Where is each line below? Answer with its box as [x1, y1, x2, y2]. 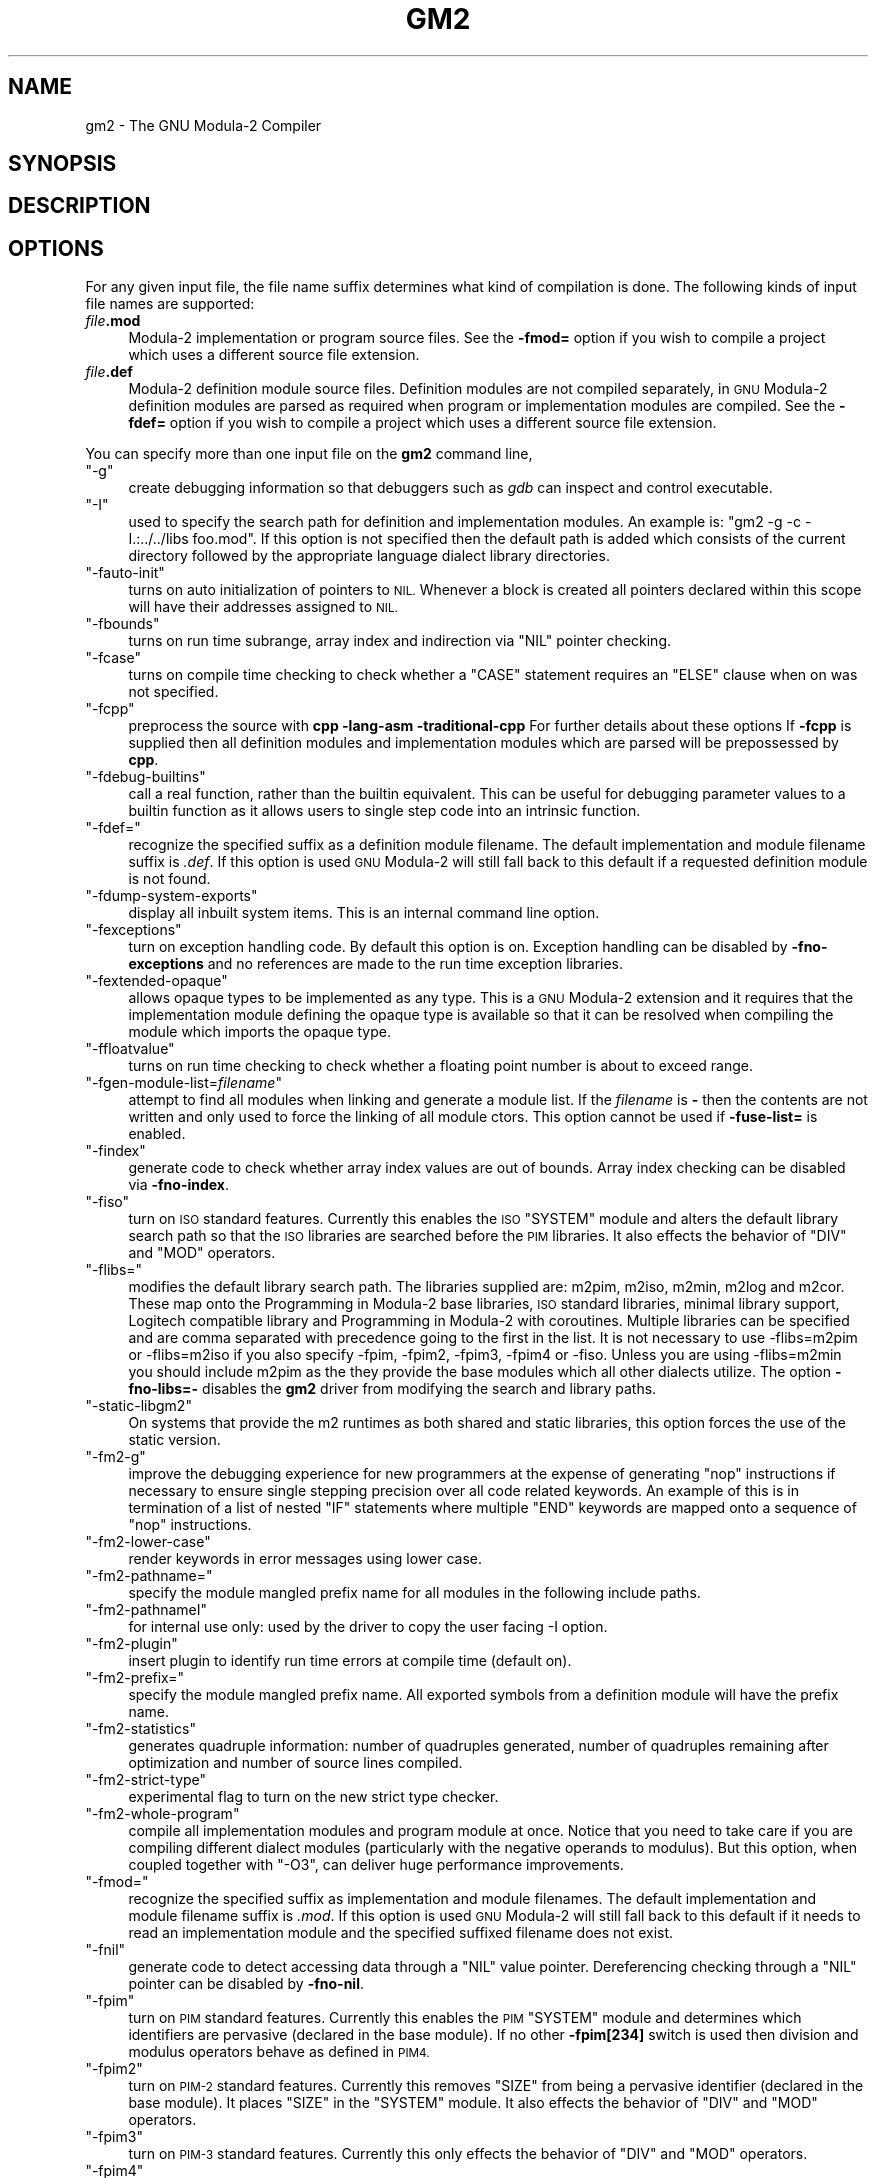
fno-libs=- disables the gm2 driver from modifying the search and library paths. [128, 1380, 657, 1398]
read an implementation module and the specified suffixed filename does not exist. [128, 1924, 674, 1942]
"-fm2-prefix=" [85, 1669, 185, 1687]
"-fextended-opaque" [85, 972, 228, 990]
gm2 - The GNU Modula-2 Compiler [85, 116, 322, 134]
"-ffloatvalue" [85, 1040, 175, 1058]
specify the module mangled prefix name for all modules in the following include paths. [128, 1584, 701, 1602]
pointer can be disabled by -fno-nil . [128, 1975, 364, 1993]
